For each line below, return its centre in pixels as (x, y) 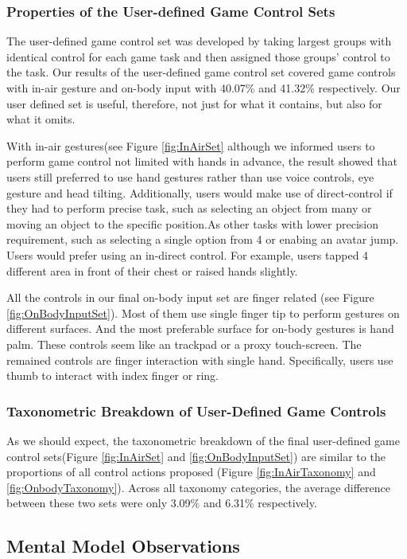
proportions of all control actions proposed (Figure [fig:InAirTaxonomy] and (191, 472)
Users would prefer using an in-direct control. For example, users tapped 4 (188, 254)
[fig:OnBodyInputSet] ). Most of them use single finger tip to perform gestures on (203, 313)
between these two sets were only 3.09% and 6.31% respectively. (162, 503)
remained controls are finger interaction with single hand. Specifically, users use (200, 360)
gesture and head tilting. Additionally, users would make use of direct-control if (200, 192)
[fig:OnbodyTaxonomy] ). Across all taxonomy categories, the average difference (198, 487)
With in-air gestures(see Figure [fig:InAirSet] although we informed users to (191, 145)
